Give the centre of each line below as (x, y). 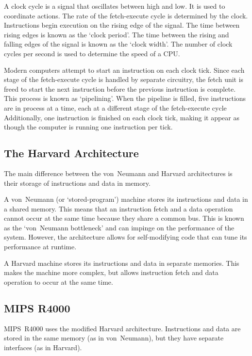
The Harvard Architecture (71, 153)
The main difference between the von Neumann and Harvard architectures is (118, 173)
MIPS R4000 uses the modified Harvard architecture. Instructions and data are (122, 328)
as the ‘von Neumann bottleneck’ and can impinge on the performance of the (119, 227)
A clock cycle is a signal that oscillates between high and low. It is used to (115, 6)
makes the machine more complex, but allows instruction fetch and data (111, 272)
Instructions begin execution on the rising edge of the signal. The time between (122, 25)
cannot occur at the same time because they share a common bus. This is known (124, 218)
